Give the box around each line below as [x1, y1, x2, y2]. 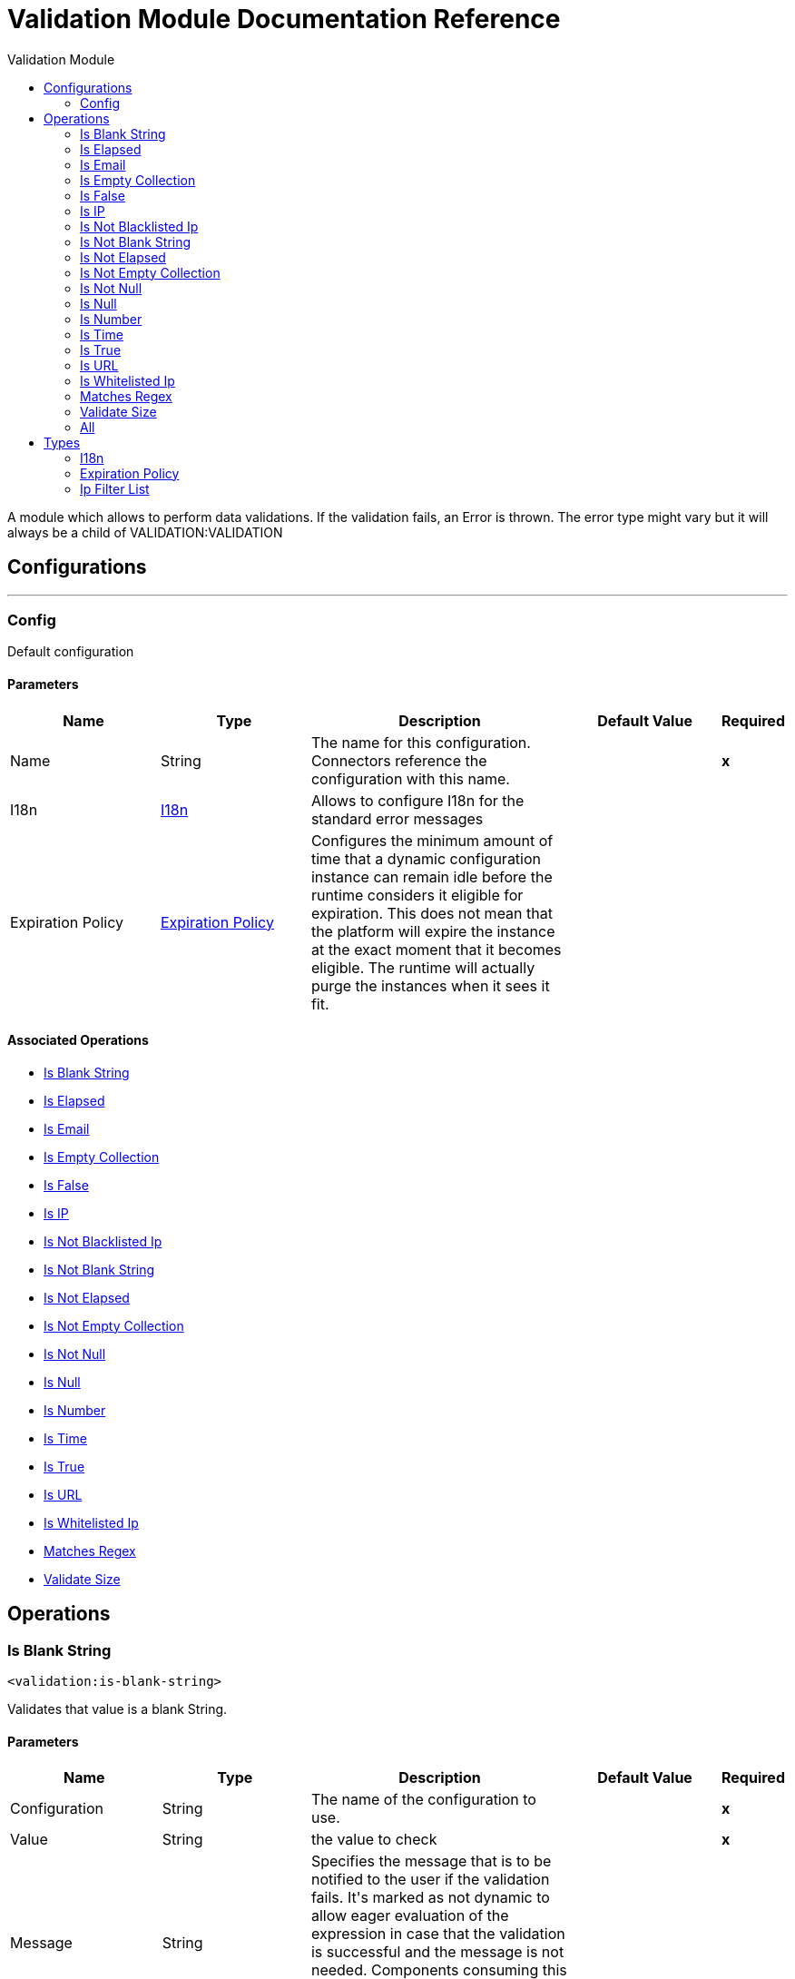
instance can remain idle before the [310, 867, 553, 886]
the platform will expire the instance [310, 921, 555, 940]
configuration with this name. [310, 769, 510, 788]
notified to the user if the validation [310, 1870, 550, 1889]
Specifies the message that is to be [310, 1852, 552, 1871]
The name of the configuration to [310, 1790, 536, 1809]
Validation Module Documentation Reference [7, 4, 561, 34]
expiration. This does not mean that [310, 903, 553, 922]
